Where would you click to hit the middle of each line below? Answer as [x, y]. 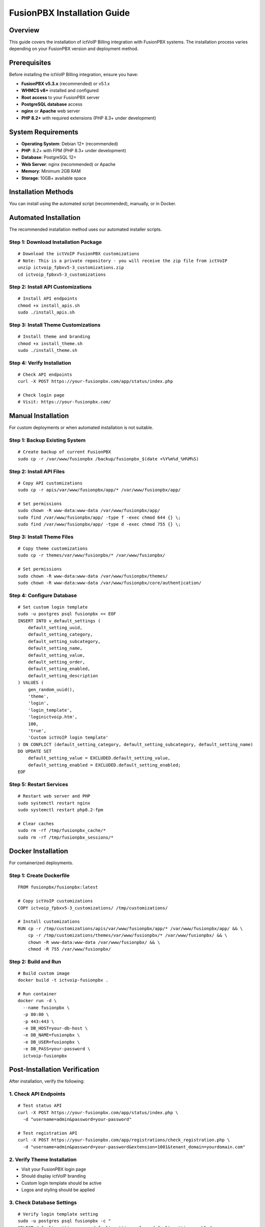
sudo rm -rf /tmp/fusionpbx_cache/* [62, 830]
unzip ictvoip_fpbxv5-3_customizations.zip [71, 268]
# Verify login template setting [58, 1214]
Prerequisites [30, 63]
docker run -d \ [37, 1001]
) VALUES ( [31, 683]
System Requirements [44, 132]
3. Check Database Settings [43, 1202]
